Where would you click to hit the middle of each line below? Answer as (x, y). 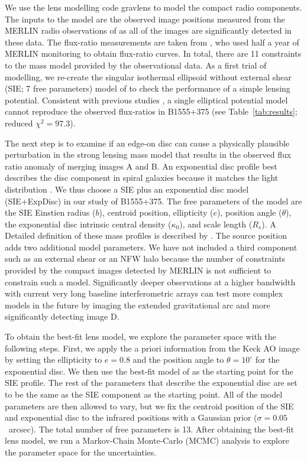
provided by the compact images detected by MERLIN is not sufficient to (138, 270)
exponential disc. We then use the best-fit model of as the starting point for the (149, 371)
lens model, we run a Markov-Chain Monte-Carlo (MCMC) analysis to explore (147, 440)
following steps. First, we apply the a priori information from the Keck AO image (152, 348)
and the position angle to (178, 359)
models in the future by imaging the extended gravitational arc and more (138, 305)
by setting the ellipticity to (54, 359)
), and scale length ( (216, 224)
